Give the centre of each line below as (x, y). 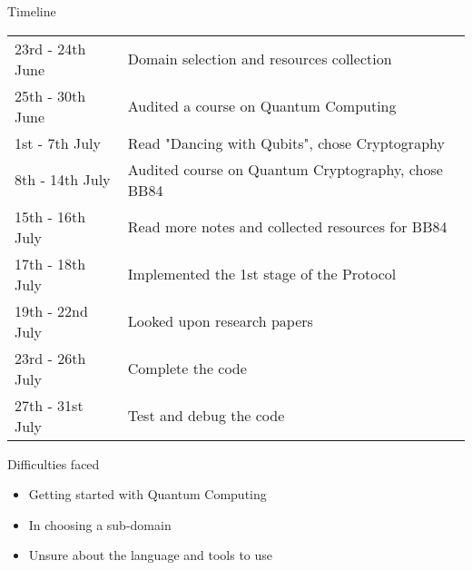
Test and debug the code (206, 416)
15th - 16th (50, 216)
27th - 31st (49, 405)
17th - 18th (50, 263)
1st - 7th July (58, 142)
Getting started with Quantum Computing (147, 494)
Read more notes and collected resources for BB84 (287, 227)
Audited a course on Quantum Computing (262, 106)
